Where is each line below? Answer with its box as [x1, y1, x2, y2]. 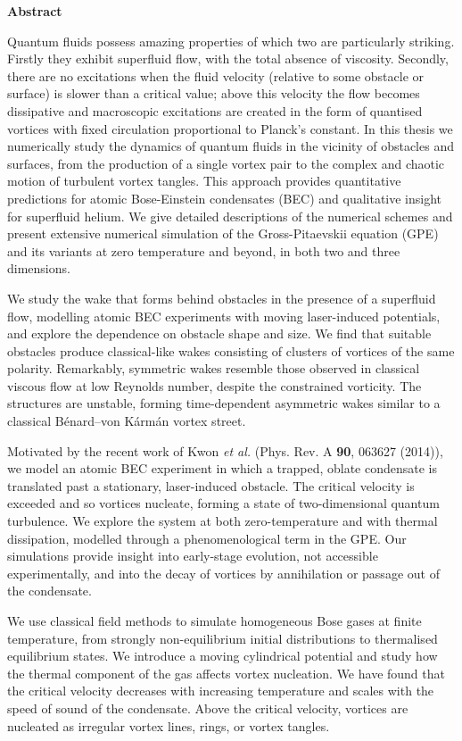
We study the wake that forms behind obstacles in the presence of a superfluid [7, 288, 436, 307]
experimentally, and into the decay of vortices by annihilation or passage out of [7, 563, 440, 582]
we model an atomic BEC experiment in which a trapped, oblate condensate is [7, 459, 438, 478]
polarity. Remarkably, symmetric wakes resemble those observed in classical [7, 359, 420, 378]
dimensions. [7, 259, 70, 278]
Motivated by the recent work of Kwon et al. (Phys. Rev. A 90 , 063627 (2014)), [7, 441, 443, 460]
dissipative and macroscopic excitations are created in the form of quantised [7, 101, 423, 120]
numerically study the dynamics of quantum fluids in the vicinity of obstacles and [7, 137, 454, 155]
